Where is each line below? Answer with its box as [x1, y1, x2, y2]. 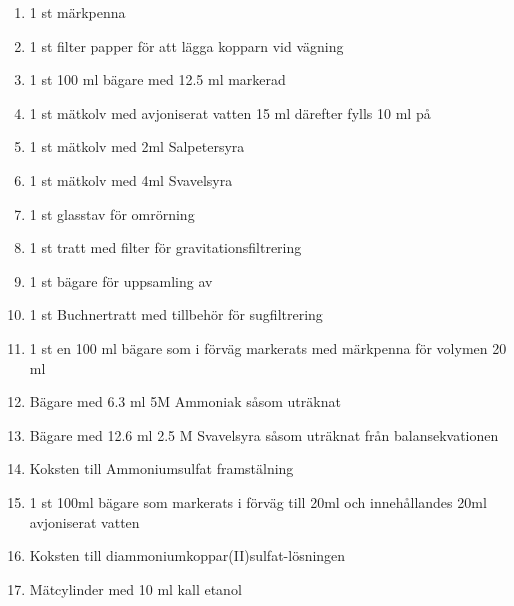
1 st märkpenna [29, 2, 126, 22]
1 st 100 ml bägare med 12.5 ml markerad [29, 69, 286, 90]
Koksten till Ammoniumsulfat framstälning [29, 458, 294, 479]
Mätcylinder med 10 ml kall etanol [29, 578, 242, 599]
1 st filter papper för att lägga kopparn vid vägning [29, 35, 344, 56]
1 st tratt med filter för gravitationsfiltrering [29, 237, 302, 258]
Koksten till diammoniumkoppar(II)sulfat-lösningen [29, 545, 346, 566]
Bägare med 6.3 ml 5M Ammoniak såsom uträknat [29, 391, 341, 412]
